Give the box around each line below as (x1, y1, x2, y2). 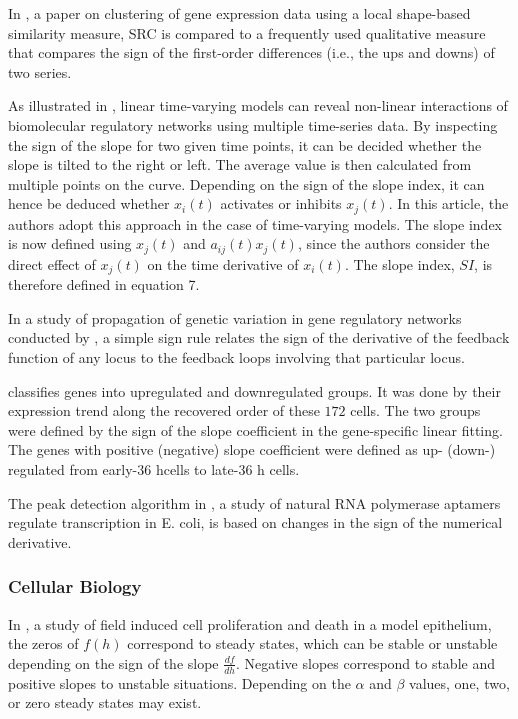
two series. (8, 61, 72, 82)
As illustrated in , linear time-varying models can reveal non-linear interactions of (8, 95, 508, 116)
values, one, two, (409, 672, 510, 693)
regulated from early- (8, 459, 138, 480)
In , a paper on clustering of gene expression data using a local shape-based (8, 3, 471, 23)
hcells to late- (155, 459, 239, 480)
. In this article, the (388, 193, 509, 214)
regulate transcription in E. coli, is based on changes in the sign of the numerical (8, 512, 503, 533)
